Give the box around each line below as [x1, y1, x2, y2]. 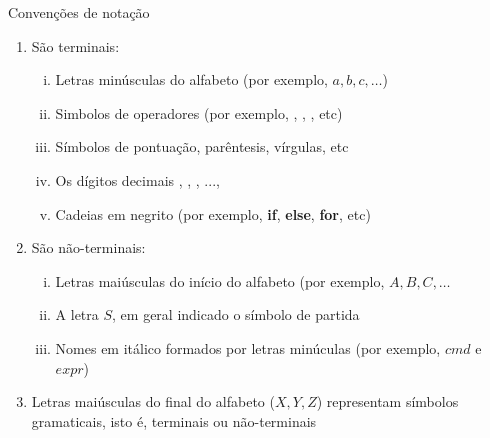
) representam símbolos [316, 391, 459, 412]
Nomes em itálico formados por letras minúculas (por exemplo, [55, 337, 441, 358]
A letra [55, 304, 99, 325]
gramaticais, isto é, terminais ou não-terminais [31, 410, 317, 431]
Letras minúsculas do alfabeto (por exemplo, [55, 69, 328, 90]
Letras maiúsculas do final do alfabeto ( [31, 391, 275, 412]
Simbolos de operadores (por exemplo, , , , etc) [55, 102, 343, 123]
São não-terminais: [31, 237, 146, 258]
